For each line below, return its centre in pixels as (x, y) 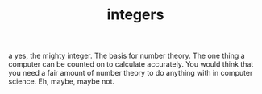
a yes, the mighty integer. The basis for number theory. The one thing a (127, 56)
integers (135, 15)
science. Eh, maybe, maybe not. (62, 81)
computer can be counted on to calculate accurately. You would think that (131, 64)
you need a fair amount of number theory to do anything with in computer (131, 73)
